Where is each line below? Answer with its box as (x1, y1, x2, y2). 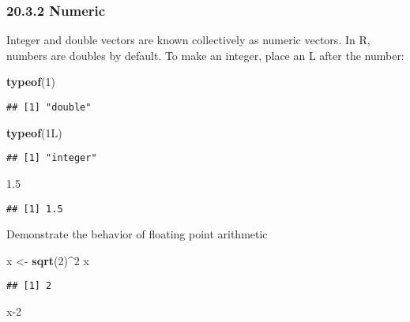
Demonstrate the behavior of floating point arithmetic (6, 226, 268, 242)
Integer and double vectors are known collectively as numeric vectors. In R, (6, 32, 371, 48)
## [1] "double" (6, 102, 92, 113)
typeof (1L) (6, 124, 62, 140)
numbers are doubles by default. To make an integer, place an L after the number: (6, 47, 404, 63)
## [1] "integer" (6, 152, 97, 164)
